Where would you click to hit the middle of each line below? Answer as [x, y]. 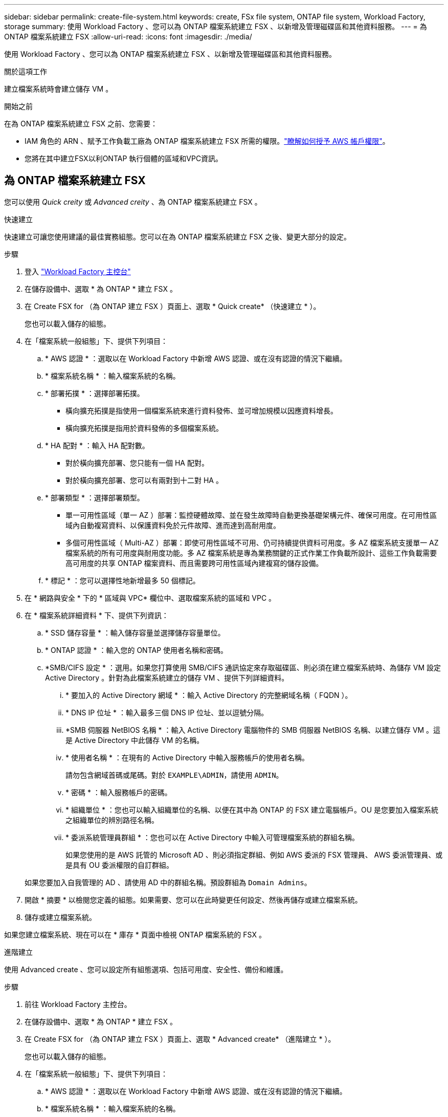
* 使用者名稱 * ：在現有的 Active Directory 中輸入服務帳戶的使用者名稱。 [187, 757]
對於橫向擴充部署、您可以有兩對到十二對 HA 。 [144, 480]
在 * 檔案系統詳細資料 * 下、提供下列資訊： [97, 615]
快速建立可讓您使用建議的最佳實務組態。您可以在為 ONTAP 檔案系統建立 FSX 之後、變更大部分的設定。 [178, 236]
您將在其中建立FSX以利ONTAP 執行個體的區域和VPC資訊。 [124, 158]
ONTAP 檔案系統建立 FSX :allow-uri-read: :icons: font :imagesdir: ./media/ [128, 37]
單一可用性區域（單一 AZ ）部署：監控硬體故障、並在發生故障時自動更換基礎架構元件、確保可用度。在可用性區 [251, 515]
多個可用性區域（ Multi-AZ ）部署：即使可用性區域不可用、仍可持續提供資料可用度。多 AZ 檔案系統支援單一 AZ [252, 542]
